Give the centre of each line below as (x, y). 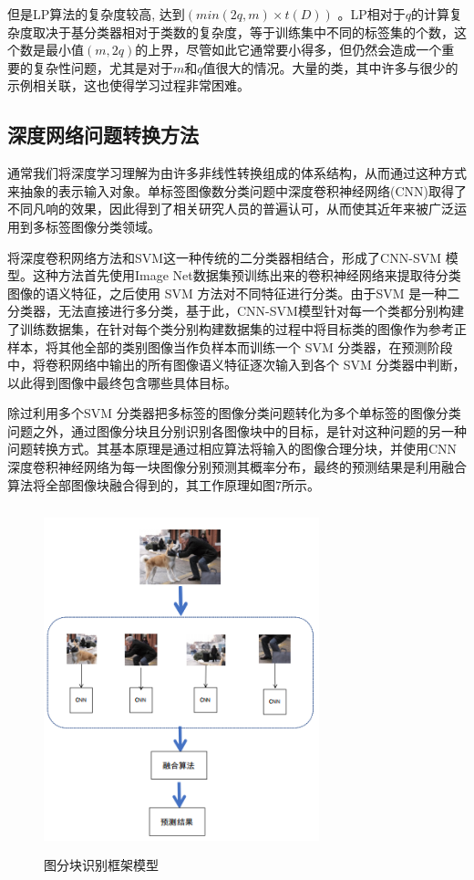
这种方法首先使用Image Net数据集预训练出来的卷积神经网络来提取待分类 (247, 275)
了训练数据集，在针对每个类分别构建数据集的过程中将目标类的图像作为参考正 (237, 328)
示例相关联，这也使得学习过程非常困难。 (129, 85)
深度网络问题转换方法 (103, 135)
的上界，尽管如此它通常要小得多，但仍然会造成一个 (289, 50)
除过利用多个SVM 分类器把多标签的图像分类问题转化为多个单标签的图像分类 (234, 413)
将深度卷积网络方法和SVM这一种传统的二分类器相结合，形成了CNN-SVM (225, 257)
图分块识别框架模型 (101, 864)
